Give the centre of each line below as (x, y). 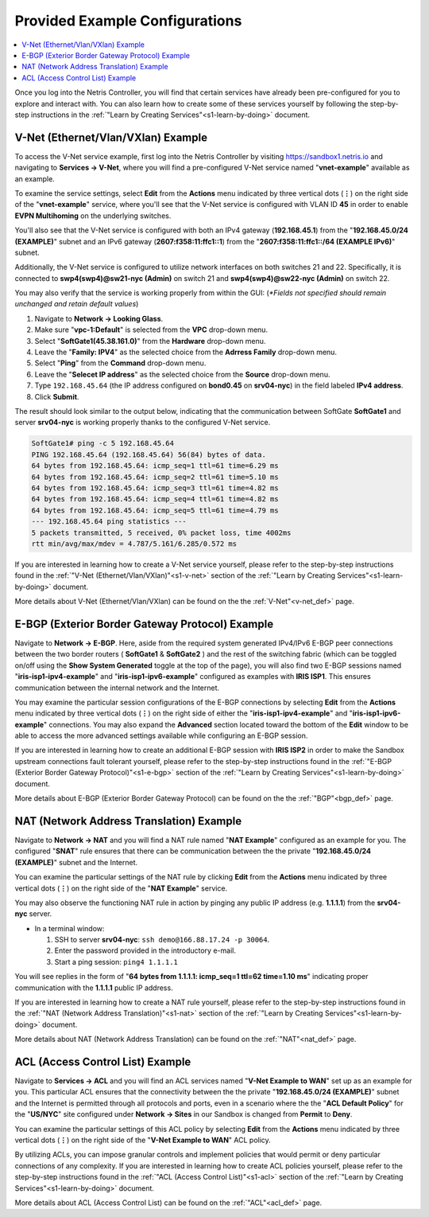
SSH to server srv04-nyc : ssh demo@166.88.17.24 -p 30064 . (162, 940)
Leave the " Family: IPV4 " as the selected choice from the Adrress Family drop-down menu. (186, 352)
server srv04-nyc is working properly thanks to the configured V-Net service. (143, 423)
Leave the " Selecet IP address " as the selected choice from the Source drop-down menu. (182, 374)
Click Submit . (57, 396)
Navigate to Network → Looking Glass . (99, 318)
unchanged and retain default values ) (77, 304)
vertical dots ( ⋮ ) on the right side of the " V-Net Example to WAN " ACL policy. (143, 1140)
